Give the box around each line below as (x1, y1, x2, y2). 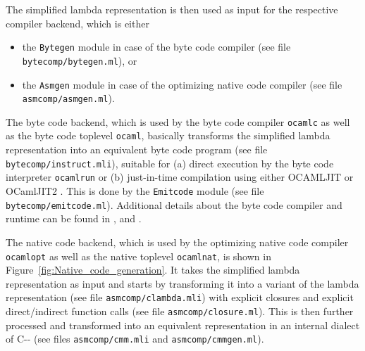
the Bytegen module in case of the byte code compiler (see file (22, 39, 291, 54)
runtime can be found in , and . (6, 211, 142, 226)
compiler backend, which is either (6, 15, 149, 30)
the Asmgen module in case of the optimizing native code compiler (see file (22, 77, 342, 91)
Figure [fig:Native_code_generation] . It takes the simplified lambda (6, 262, 300, 277)
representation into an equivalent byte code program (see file (6, 142, 268, 157)
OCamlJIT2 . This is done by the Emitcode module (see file (6, 184, 264, 198)
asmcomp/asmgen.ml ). (22, 91, 115, 106)
